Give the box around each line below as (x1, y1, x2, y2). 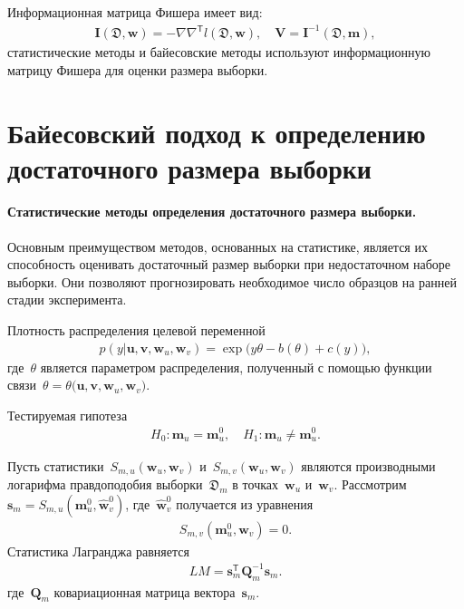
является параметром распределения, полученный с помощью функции (40, 357, 432, 376)
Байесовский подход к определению (7, 113, 426, 150)
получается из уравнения (176, 494, 314, 513)
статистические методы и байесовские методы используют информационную (7, 43, 430, 62)
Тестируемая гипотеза (7, 405, 128, 424)
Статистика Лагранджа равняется (7, 541, 189, 560)
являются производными (301, 456, 436, 475)
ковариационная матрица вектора (53, 582, 236, 601)
